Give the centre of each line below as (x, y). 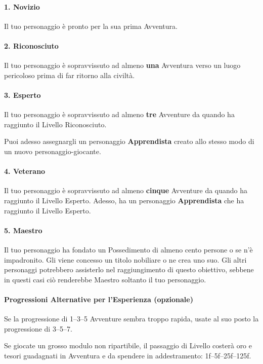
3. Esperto (23, 95)
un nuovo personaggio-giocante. (53, 151)
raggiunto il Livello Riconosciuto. (55, 124)
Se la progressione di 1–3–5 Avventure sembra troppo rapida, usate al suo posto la (131, 319)
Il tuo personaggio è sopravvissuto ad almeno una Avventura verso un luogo (122, 65)
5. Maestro (23, 230)
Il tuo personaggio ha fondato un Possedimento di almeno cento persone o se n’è (128, 249)
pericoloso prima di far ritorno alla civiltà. (70, 75)
